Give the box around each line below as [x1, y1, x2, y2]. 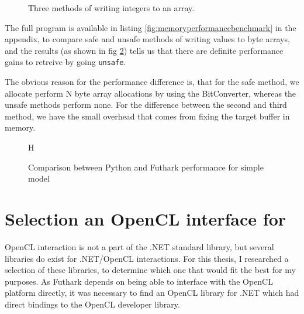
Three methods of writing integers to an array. [28, 2, 195, 13]
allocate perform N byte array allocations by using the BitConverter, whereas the [5, 87, 296, 99]
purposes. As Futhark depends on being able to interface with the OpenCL [5, 275, 273, 287]
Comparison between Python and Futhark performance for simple [28, 161, 264, 173]
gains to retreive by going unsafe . [5, 56, 126, 68]
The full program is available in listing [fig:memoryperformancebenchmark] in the [5, 21, 296, 33]
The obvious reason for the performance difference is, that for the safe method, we [5, 76, 299, 88]
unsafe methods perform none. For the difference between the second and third [5, 98, 287, 111]
